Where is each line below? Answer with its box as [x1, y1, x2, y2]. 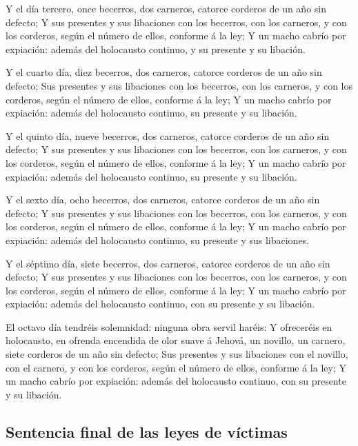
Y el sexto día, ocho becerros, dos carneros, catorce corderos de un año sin [6, 192, 320, 207]
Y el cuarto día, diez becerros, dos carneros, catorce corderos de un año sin [6, 65, 322, 79]
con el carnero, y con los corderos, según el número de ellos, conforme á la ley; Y [6, 360, 346, 374]
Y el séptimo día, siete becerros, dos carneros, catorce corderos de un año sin [6, 256, 330, 270]
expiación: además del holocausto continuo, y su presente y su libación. [6, 41, 306, 56]
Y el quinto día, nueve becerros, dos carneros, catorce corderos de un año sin [6, 128, 330, 143]
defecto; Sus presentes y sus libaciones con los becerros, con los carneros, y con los [6, 78, 353, 92]
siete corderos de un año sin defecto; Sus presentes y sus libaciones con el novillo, [6, 347, 348, 361]
